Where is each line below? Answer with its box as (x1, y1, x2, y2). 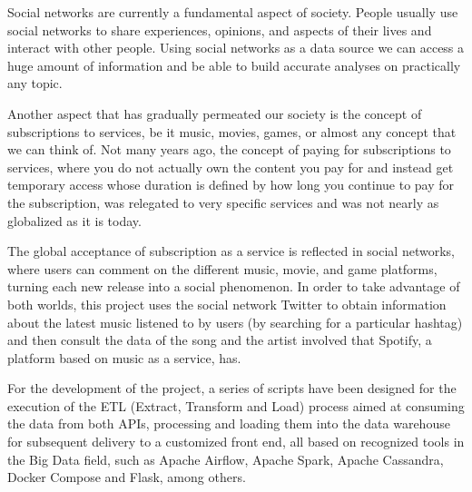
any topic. (7, 74, 63, 93)
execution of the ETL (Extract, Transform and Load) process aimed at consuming (7, 396, 465, 415)
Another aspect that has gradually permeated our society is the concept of (7, 103, 422, 123)
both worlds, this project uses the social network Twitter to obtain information (7, 294, 447, 313)
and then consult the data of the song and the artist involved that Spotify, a (7, 330, 432, 349)
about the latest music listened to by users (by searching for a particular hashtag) (7, 312, 463, 331)
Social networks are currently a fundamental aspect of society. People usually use (7, 3, 458, 21)
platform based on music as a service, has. (7, 348, 241, 367)
